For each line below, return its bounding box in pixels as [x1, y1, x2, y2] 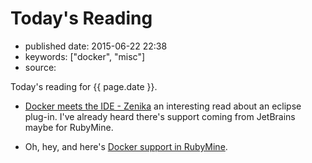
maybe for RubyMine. [24, 121, 114, 133]
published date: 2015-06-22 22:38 [24, 40, 168, 52]
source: [24, 61, 57, 73]
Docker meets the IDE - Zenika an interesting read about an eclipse [24, 100, 302, 112]
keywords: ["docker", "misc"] [24, 50, 146, 62]
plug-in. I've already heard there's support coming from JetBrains [24, 110, 296, 122]
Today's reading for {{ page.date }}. [10, 80, 158, 92]
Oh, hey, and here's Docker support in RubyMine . [24, 140, 228, 152]
